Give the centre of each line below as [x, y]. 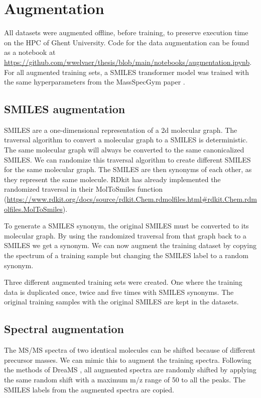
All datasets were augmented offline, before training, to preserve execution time [126, 32]
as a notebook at [30, 52]
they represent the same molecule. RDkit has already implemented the [112, 179]
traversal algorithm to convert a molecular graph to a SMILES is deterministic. [126, 140]
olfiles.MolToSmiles [33, 209]
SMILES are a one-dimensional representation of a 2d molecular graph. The [121, 130]
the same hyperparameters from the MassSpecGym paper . [95, 82]
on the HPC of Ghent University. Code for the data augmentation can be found [127, 42]
